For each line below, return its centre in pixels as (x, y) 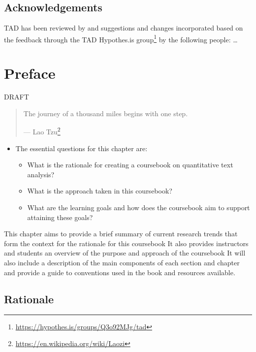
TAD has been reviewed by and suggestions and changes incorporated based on (124, 28)
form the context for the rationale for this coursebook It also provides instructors (126, 243)
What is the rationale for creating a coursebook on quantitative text (130, 165)
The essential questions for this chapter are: (81, 148)
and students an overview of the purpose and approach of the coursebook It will (125, 253)
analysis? (41, 174)
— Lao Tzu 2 (42, 131)
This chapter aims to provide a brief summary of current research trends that (121, 234)
